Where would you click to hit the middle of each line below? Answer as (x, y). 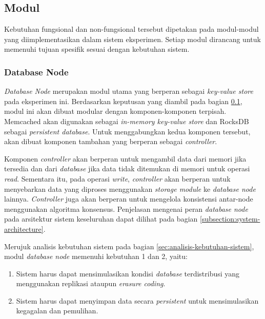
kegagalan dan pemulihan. (57, 311)
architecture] (24, 228)
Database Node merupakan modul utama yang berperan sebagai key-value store (129, 91)
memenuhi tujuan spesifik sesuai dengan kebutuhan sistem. (97, 49)
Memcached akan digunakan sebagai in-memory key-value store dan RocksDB (127, 121)
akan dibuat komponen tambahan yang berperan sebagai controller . (111, 141)
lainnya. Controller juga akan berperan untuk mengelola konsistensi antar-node (129, 199)
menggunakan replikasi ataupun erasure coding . (91, 283)
